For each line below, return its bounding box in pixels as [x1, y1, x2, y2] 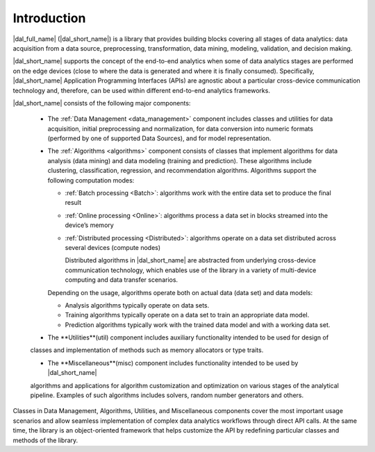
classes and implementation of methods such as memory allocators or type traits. [30, 346, 264, 354]
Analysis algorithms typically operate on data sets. [65, 301, 210, 309]
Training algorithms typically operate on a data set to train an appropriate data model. [65, 311, 310, 319]
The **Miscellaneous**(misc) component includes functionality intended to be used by [47, 358, 299, 367]
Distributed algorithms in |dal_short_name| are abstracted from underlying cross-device [65, 256, 316, 265]
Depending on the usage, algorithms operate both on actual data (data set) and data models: [47, 288, 313, 296]
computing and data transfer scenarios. [65, 276, 178, 284]
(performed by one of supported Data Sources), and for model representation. [47, 134, 272, 142]
